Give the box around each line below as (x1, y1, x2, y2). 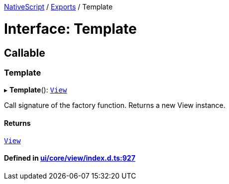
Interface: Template (4, 20, 137, 37)
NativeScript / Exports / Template (4, 2, 113, 11)
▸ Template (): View (4, 86, 67, 94)
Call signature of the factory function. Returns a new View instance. (4, 101, 226, 110)
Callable (4, 46, 45, 59)
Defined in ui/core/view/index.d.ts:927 (4, 154, 135, 163)
